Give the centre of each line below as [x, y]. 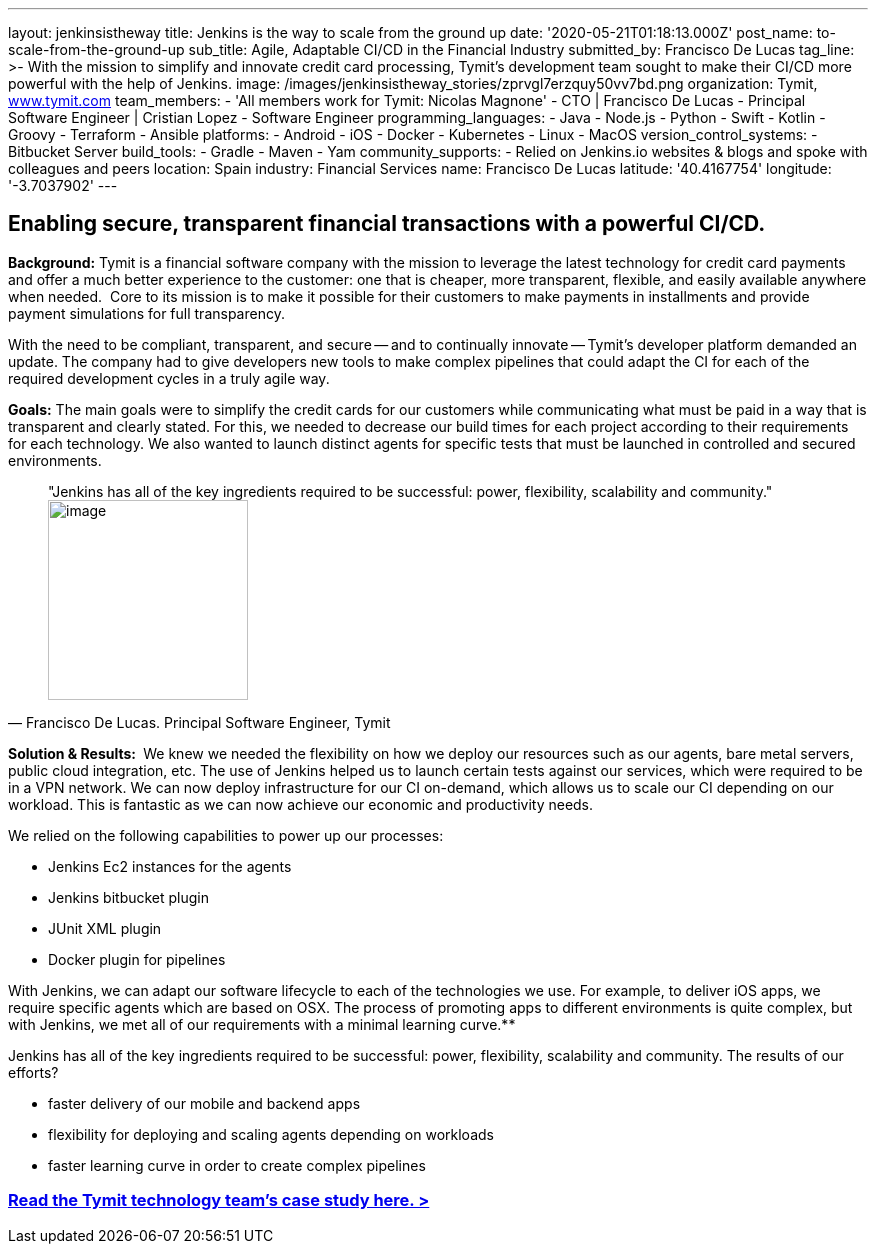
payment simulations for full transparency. [146, 313]
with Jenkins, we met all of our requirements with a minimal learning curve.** [262, 1024]
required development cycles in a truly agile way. [169, 378]
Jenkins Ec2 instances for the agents [170, 866]
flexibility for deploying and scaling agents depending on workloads [271, 1134]
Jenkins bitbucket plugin [129, 897]
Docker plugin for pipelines [137, 959]
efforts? [33, 1072]
